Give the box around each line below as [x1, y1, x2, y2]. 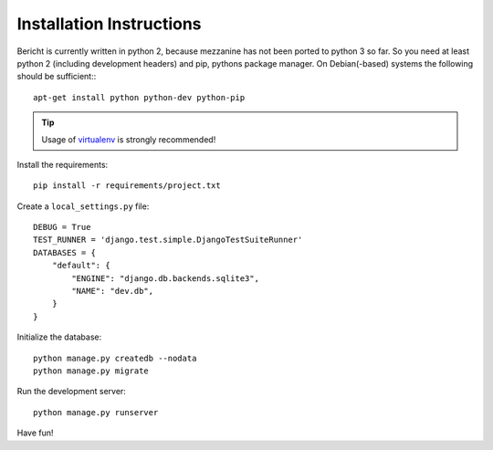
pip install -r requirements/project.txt [33, 181, 221, 191]
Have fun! [16, 427, 54, 438]
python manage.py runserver [33, 407, 159, 417]
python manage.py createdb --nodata [33, 352, 197, 363]
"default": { [51, 260, 110, 271]
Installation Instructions [16, 14, 202, 34]
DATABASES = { [33, 247, 96, 257]
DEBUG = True [33, 222, 91, 233]
